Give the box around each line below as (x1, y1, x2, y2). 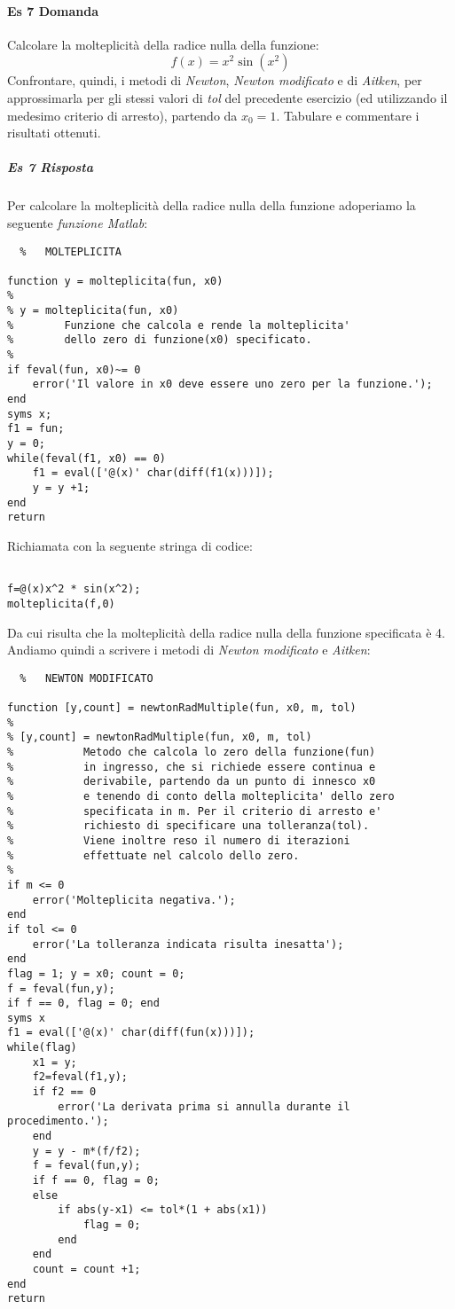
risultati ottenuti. (7, 123, 101, 142)
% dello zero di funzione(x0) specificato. (7, 333, 312, 347)
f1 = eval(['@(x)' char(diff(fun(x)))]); (7, 1026, 255, 1039)
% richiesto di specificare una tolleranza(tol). (7, 819, 370, 833)
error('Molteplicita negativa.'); (32, 893, 236, 906)
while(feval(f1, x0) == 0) (7, 451, 166, 465)
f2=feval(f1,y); (32, 1070, 129, 1084)
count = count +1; (32, 1262, 141, 1275)
